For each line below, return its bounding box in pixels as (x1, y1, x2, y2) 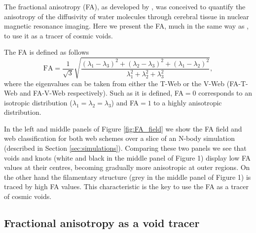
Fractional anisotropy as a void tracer (4, 215, 200, 231)
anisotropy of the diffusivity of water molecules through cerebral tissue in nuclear (4, 11, 249, 21)
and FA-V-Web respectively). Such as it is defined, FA (19, 88, 183, 98)
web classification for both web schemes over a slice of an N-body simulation (4, 133, 235, 143)
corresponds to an (198, 88, 252, 98)
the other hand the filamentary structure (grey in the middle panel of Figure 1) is (4, 171, 251, 182)
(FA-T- (226, 78, 248, 88)
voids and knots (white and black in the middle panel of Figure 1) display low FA (4, 152, 251, 163)
